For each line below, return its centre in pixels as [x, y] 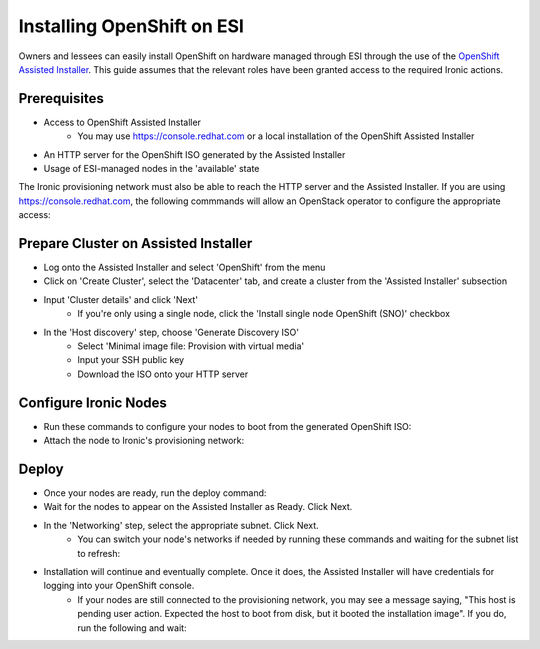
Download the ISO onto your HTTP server [163, 374]
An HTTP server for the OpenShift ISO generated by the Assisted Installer [194, 154]
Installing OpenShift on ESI [131, 26]
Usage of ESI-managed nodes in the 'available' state [151, 169]
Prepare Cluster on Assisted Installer [135, 243]
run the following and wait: [132, 627]
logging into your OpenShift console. [119, 586]
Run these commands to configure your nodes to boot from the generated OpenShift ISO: [227, 426]
